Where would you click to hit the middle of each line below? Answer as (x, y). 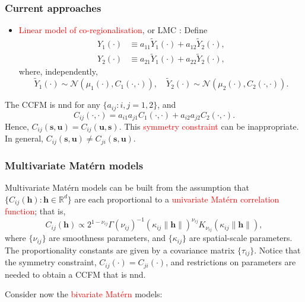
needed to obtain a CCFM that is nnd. (75, 274)
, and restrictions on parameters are (231, 262)
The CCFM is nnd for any (53, 105)
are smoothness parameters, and (107, 238)
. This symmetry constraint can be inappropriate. (209, 126)
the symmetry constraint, (51, 262)
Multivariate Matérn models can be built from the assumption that (127, 187)
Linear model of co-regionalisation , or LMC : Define (113, 30)
